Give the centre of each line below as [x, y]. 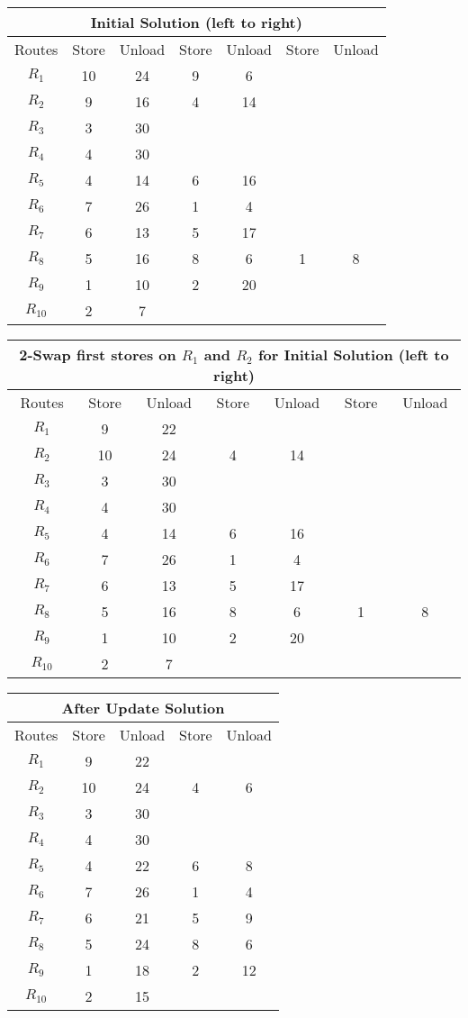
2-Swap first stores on [98, 354]
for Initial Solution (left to [353, 354]
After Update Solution [143, 708]
